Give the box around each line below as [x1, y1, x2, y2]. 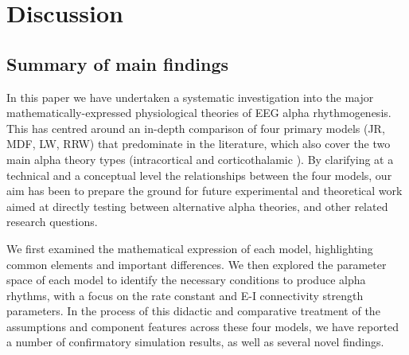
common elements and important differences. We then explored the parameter [6, 256, 387, 272]
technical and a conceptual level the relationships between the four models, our [6, 166, 392, 183]
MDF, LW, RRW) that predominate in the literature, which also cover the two [6, 135, 391, 152]
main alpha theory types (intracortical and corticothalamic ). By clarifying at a [6, 150, 394, 167]
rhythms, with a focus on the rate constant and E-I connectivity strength [6, 287, 364, 303]
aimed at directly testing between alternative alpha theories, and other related [6, 197, 388, 214]
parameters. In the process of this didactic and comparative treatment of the [6, 302, 380, 319]
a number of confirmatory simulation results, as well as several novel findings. [6, 334, 384, 350]
